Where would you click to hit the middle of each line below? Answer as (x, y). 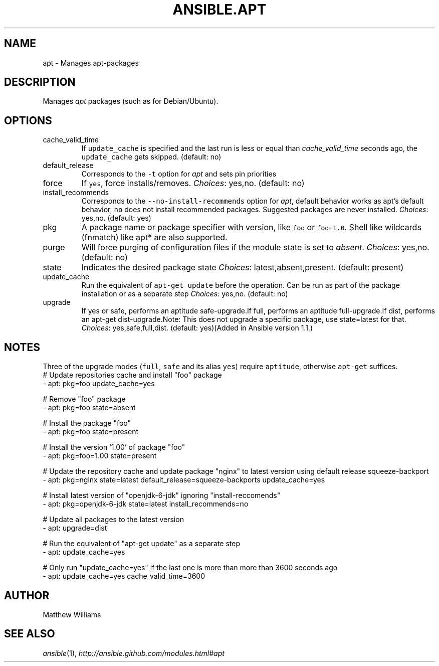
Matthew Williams (72, 614)
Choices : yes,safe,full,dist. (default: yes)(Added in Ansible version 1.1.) (197, 328)
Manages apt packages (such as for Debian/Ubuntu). (131, 101)
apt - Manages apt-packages (91, 63)
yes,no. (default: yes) (116, 218)
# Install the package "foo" (87, 423)
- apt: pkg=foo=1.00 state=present (100, 456)
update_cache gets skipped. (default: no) (151, 157)
